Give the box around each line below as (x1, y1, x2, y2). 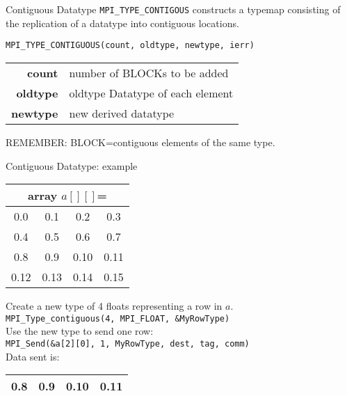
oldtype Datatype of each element (69, 84, 234, 101)
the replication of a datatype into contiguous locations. (6, 15, 239, 30)
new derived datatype (69, 104, 175, 121)
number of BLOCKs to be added (69, 64, 229, 81)
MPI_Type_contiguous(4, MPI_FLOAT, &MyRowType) (6, 313, 230, 324)
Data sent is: (6, 349, 60, 363)
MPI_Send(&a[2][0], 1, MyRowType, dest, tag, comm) (6, 338, 250, 349)
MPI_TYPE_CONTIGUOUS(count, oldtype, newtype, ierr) (6, 40, 255, 51)
